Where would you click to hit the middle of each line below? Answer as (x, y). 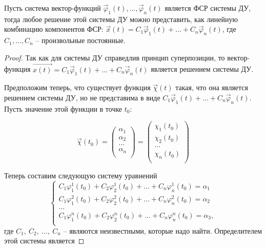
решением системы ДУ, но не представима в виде (82, 97)
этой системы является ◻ (44, 241)
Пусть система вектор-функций (53, 8)
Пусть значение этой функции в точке (63, 108)
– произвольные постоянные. (80, 40)
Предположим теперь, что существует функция (77, 87)
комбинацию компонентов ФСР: (54, 29)
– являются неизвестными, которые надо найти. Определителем (163, 230)
